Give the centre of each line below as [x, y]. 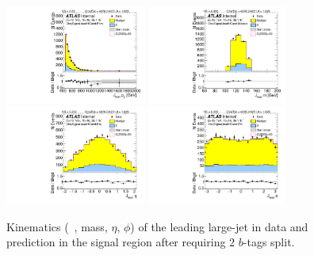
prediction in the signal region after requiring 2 [121, 242]
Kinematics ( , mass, [57, 226]
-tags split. [269, 242]
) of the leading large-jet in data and [219, 226]
